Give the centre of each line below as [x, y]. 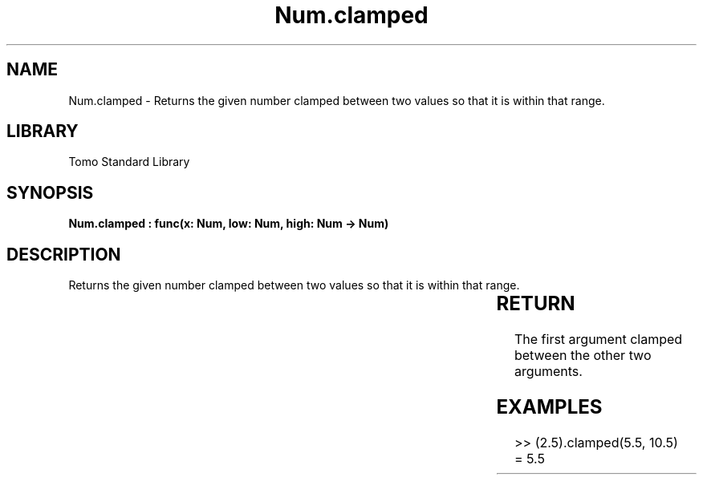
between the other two [583, 356]
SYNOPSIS [50, 192]
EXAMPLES [549, 406]
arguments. [548, 372]
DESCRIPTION [64, 254]
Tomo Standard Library [129, 162]
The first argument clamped [598, 340]
